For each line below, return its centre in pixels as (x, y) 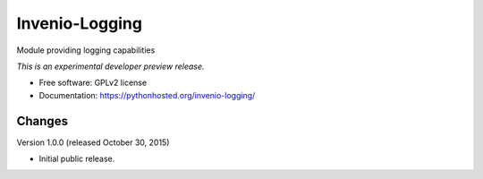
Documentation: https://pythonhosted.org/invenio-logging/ (147, 95)
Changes (42, 121)
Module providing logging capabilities (86, 50)
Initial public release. (77, 159)
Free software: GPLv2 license (93, 83)
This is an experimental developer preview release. (110, 66)
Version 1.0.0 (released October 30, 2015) (93, 142)
